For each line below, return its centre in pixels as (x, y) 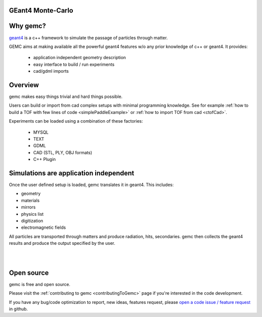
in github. (18, 309)
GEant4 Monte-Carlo (41, 10)
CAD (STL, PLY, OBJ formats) (63, 152)
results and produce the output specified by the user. (62, 243)
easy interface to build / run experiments (74, 64)
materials (30, 200)
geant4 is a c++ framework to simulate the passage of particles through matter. (88, 38)
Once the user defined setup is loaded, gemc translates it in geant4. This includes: (91, 185)
